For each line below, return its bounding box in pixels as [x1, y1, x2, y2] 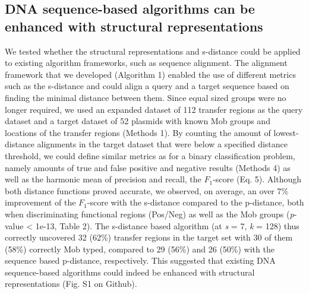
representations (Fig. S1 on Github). [5, 277, 137, 290]
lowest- [273, 126, 299, 138]
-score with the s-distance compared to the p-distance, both [87, 196, 304, 208]
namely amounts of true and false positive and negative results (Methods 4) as [5, 161, 291, 173]
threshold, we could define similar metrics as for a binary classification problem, [5, 149, 295, 162]
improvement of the [5, 196, 76, 208]
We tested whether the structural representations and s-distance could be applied [5, 45, 301, 57]
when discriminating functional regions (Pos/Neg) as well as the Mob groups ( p [5, 207, 294, 220]
